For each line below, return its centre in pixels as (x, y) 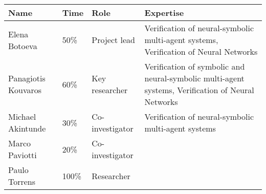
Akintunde (27, 128)
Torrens (22, 181)
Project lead (114, 40)
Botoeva (23, 46)
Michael (22, 116)
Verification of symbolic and (195, 66)
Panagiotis (27, 78)
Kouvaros (25, 90)
